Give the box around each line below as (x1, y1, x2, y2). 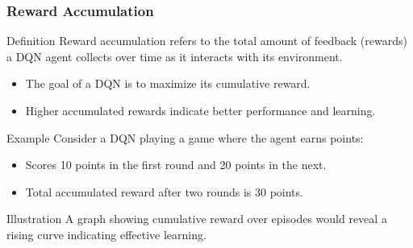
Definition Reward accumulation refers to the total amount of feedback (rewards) (6, 32, 407, 49)
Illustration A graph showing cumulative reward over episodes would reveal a (6, 210, 387, 227)
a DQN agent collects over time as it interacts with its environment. (6, 48, 343, 64)
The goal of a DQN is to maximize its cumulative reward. (25, 75, 311, 92)
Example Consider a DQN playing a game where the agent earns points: (6, 129, 364, 146)
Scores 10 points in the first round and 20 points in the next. (25, 156, 327, 173)
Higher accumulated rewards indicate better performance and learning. (25, 102, 376, 118)
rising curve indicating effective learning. (6, 225, 206, 242)
